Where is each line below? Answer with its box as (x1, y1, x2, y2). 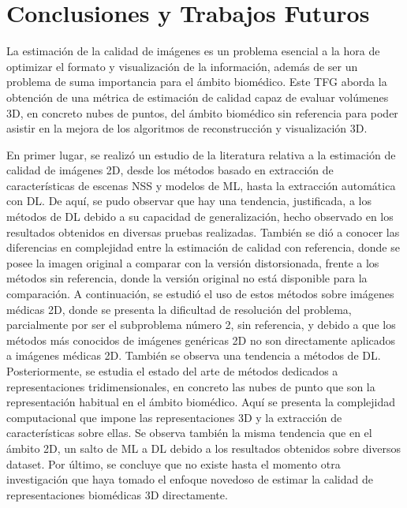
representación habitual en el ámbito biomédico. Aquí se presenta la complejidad (6, 394, 396, 410)
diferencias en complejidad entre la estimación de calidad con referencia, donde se (6, 239, 400, 256)
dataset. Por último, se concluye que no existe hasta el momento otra (6, 455, 341, 472)
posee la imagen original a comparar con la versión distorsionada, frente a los (6, 254, 379, 271)
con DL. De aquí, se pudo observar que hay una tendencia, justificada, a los (6, 192, 372, 209)
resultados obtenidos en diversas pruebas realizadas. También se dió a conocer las (6, 223, 400, 240)
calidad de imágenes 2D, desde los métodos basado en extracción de (6, 162, 334, 178)
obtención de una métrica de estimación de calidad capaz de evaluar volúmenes (6, 88, 389, 105)
